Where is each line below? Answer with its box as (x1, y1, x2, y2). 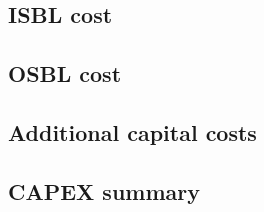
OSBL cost (8, 58, 122, 89)
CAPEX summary (8, 175, 201, 206)
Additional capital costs (8, 116, 257, 147)
